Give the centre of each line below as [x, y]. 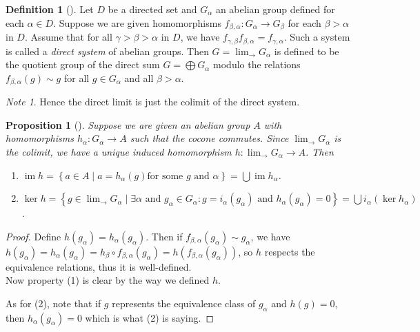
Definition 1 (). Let [50, 9]
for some [165, 176]
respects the [290, 251]
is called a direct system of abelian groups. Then [107, 51]
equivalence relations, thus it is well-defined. [99, 266]
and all [139, 77]
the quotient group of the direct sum [83, 64]
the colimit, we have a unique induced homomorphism [119, 151]
